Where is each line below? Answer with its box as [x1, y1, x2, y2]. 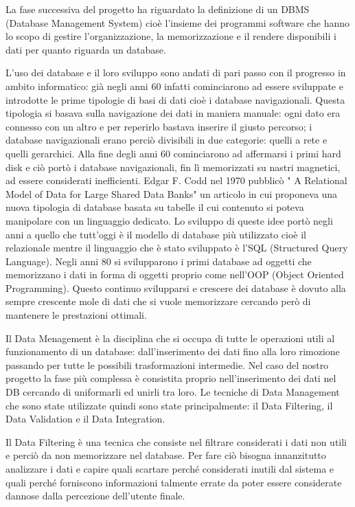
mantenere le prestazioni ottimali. [5, 308, 147, 322]
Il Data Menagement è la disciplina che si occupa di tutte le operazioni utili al [5, 330, 335, 345]
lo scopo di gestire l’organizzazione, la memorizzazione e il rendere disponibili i [5, 29, 336, 43]
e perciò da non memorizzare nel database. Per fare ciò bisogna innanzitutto [5, 448, 326, 462]
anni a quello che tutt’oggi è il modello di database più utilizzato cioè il [5, 227, 306, 241]
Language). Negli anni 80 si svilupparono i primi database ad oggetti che [5, 253, 312, 268]
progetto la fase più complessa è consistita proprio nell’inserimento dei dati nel [5, 371, 336, 385]
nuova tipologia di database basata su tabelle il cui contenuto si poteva [5, 200, 304, 214]
